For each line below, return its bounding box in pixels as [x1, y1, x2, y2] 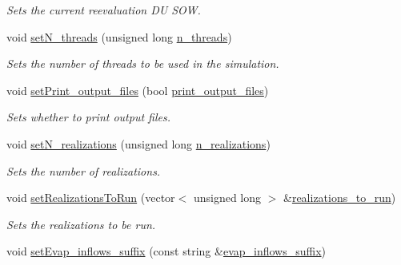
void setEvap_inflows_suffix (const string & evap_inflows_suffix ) [6, 243, 327, 259]
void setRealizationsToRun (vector [6, 189, 175, 206]
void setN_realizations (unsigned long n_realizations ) [6, 135, 271, 152]
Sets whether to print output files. [6, 109, 171, 125]
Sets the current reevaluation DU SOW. [6, 2, 201, 18]
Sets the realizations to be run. [6, 216, 156, 232]
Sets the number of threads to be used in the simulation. [6, 55, 279, 72]
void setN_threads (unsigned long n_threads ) [6, 28, 232, 45]
